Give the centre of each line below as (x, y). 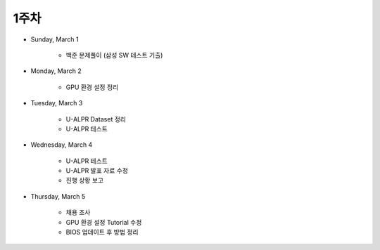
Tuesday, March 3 (57, 103)
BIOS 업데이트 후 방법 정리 (102, 232)
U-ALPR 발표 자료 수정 (97, 171)
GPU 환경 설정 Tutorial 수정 (104, 222)
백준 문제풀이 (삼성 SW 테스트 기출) (114, 55)
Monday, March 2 (56, 71)
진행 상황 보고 (85, 180)
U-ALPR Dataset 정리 (96, 119)
